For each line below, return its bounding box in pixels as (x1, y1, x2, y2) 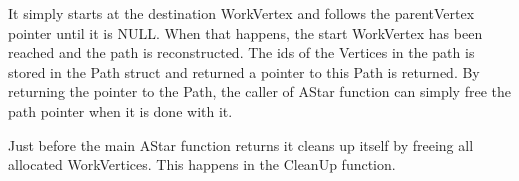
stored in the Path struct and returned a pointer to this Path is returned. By (8, 61, 480, 82)
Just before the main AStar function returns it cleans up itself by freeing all (8, 134, 474, 155)
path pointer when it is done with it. (8, 100, 233, 121)
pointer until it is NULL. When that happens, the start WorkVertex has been (8, 22, 483, 43)
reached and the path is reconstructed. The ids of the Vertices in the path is (8, 42, 475, 63)
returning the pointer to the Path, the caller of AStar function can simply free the (8, 81, 511, 102)
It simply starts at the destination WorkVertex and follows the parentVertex (8, 3, 475, 23)
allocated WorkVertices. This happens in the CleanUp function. (8, 154, 396, 175)
